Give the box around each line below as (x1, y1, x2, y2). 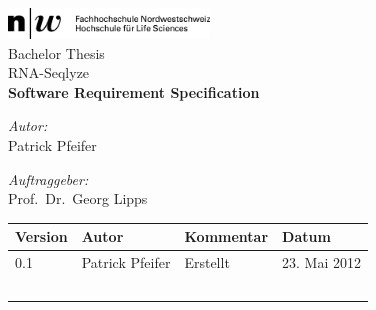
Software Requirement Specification (8, 81, 260, 102)
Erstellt (184, 252, 230, 273)
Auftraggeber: (8, 168, 89, 189)
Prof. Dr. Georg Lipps (8, 188, 148, 209)
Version (15, 226, 68, 247)
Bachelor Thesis (8, 42, 105, 63)
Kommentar (184, 226, 269, 247)
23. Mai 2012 (282, 252, 362, 273)
